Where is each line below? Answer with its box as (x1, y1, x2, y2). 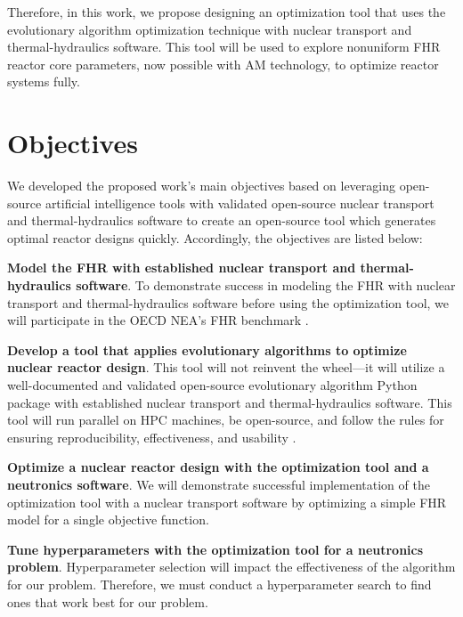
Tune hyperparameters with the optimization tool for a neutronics (7, 540, 424, 558)
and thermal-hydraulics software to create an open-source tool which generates (7, 211, 436, 230)
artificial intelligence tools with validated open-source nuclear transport (45, 193, 435, 212)
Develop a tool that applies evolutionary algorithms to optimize (7, 340, 407, 359)
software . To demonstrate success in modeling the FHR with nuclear (76, 276, 456, 295)
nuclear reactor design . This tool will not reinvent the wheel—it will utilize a (7, 358, 445, 377)
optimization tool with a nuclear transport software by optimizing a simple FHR (7, 492, 447, 511)
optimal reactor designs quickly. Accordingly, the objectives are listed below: (7, 228, 423, 247)
